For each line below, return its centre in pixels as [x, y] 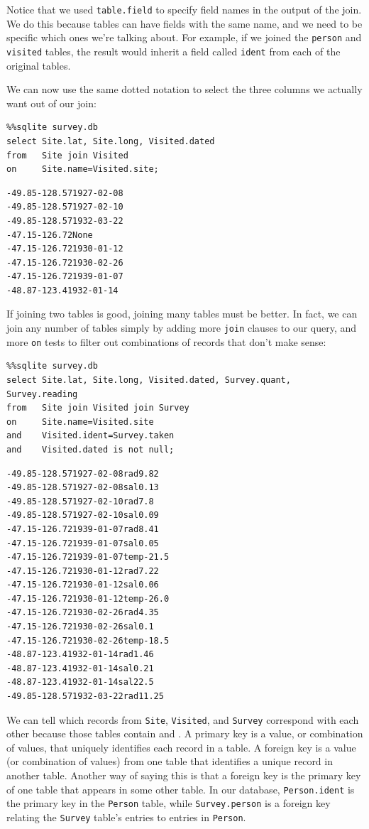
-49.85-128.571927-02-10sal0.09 [83, 515]
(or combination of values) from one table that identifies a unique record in [170, 761]
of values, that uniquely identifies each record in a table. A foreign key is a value [181, 747]
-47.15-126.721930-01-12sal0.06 [83, 585]
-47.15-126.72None [50, 235]
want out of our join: [51, 103]
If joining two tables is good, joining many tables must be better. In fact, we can [182, 314]
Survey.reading [42, 394]
